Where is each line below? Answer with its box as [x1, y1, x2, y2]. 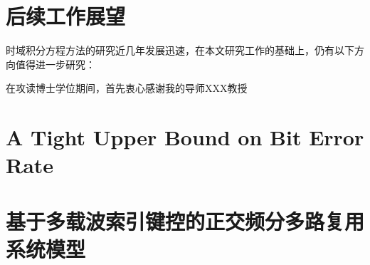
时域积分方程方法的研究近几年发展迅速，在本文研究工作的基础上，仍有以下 [6, 43, 354, 58]
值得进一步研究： [15, 56, 95, 71]
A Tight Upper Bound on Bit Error [6, 123, 364, 152]
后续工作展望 [6, 1, 126, 31]
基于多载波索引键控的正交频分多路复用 [6, 206, 365, 235]
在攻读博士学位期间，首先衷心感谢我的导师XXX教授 [6, 80, 248, 95]
